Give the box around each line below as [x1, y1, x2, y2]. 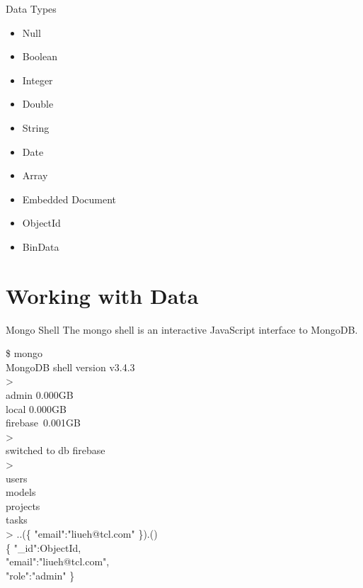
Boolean [22, 49, 57, 64]
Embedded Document [22, 191, 117, 206]
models [6, 485, 36, 499]
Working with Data [6, 281, 199, 310]
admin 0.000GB [6, 388, 74, 402]
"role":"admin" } [6, 567, 75, 582]
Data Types [6, 1, 57, 16]
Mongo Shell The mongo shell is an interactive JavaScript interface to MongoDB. [6, 322, 358, 337]
